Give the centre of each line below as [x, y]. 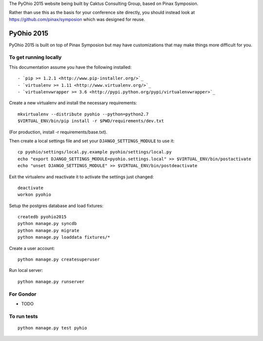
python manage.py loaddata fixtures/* [64, 237]
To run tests [24, 316]
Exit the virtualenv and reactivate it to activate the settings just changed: [82, 177]
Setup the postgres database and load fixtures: [56, 206]
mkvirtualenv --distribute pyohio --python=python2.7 [83, 114]
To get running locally [35, 57]
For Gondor [23, 294]
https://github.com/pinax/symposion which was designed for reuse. [77, 19]
